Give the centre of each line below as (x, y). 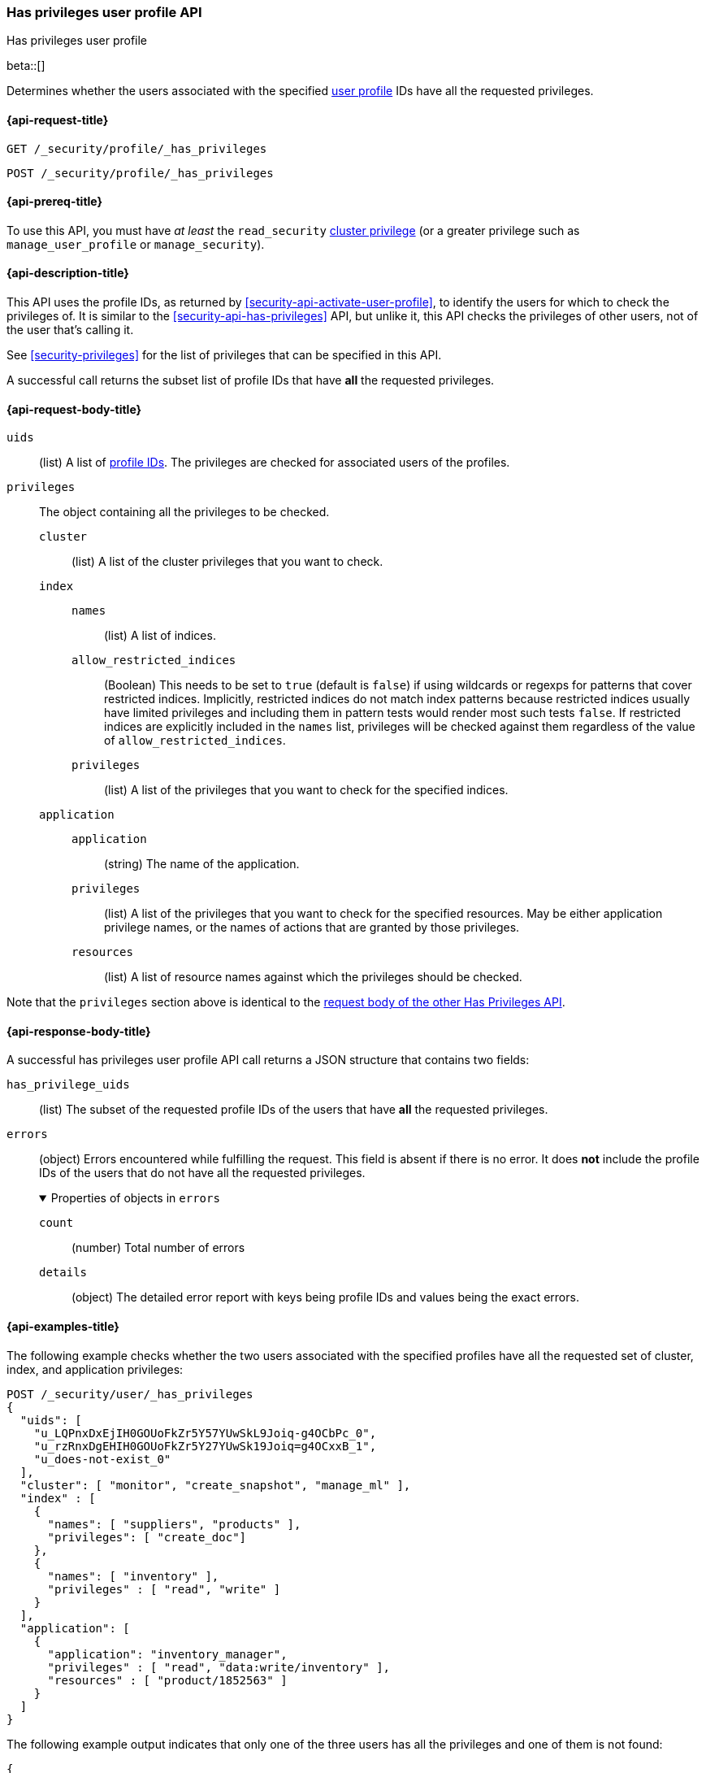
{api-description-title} (68, 273)
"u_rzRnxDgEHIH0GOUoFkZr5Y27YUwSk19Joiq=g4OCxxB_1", (205, 1446)
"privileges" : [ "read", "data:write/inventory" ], (219, 1667)
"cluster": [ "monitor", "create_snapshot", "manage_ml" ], (215, 1485)
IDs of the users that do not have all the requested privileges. (202, 1173)
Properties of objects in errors (135, 1198)
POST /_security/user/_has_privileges (130, 1394)
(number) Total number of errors (158, 1248)
